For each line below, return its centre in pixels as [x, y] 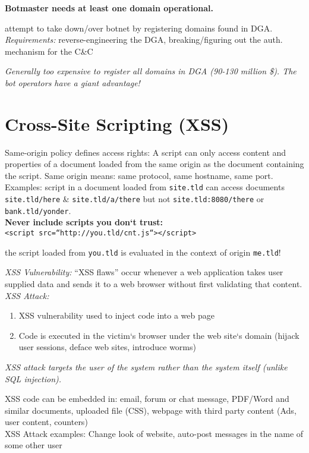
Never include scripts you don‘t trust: [84, 222]
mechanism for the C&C [49, 51]
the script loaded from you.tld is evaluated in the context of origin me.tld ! [143, 252]
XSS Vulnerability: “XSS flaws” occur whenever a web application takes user [144, 272]
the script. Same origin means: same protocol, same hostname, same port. [139, 175]
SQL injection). [33, 378]
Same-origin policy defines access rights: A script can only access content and [146, 152]
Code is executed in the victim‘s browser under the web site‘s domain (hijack [159, 335]
